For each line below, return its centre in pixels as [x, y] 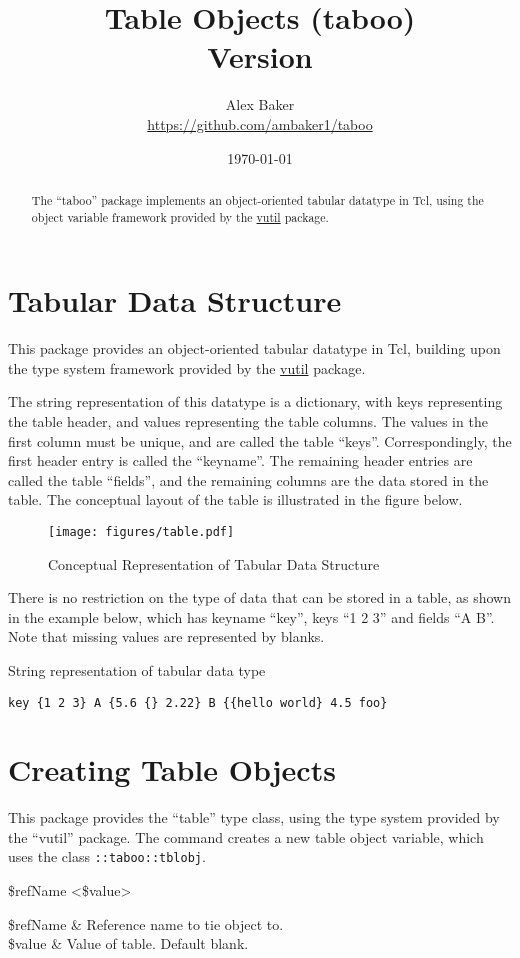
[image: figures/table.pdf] [141, 531]
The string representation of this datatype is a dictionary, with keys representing [255, 401]
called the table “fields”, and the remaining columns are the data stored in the [248, 479]
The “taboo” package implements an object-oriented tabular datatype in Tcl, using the [257, 199]
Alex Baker [260, 104]
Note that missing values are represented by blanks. [166, 636]
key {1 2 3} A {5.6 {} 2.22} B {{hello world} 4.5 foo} [198, 702]
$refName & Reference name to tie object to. [146, 923]
